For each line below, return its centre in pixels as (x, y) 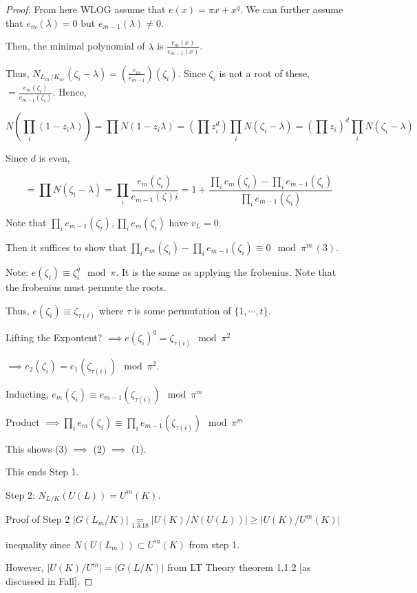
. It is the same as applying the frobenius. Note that (226, 271)
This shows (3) (37, 448)
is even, (54, 158)
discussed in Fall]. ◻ (49, 580)
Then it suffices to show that (66, 247)
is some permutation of (182, 310)
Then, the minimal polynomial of (75, 46)
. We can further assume (292, 9)
